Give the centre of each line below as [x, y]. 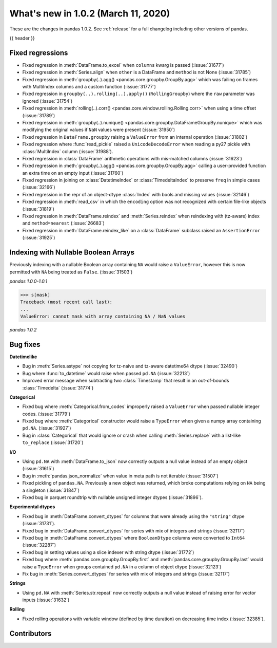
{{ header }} [22, 38]
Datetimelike [23, 357]
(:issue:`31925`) [39, 238]
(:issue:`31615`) [38, 469]
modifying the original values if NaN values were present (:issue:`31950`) [99, 130]
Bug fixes [25, 344]
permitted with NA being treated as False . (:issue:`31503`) [71, 272]
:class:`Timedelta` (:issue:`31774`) [58, 387]
